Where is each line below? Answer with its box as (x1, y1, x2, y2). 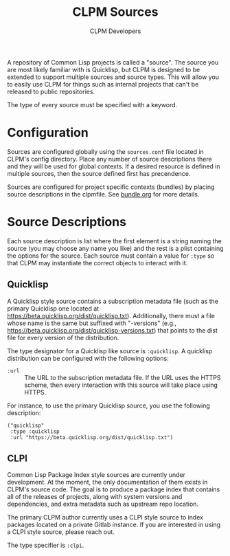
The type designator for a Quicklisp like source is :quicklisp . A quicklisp (7, 346, 213, 355)
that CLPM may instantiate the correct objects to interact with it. (7, 258, 188, 267)
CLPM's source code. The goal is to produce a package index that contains (7, 485, 220, 493)
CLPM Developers (89, 27, 141, 35)
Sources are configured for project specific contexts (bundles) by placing (7, 183, 215, 191)
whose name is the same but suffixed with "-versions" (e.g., (7, 319, 177, 327)
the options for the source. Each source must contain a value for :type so (7, 252, 215, 260)
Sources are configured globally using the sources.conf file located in (7, 147, 204, 155)
